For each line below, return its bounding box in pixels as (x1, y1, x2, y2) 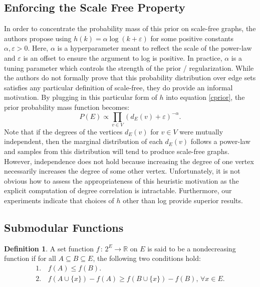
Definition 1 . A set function (4, 243, 94, 253)
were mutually (179, 126, 223, 136)
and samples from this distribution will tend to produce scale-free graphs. (4, 146, 229, 157)
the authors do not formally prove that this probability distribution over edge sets (4, 72, 256, 83)
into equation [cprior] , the (166, 92, 245, 102)
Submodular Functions (4, 220, 124, 235)
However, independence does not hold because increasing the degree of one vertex (4, 156, 254, 166)
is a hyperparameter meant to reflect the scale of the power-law (57, 43, 252, 53)
